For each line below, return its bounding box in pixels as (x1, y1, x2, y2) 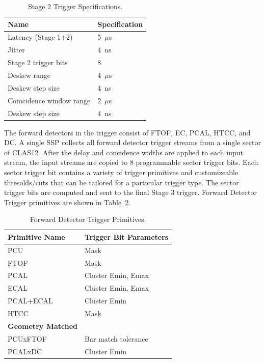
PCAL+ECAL (8, 295, 53, 306)
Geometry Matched (8, 320, 77, 331)
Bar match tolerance (84, 333, 148, 344)
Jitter (8, 44, 25, 55)
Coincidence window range (8, 95, 91, 105)
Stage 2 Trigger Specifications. (28, 1, 123, 11)
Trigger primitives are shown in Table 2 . (4, 197, 131, 207)
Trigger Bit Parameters (84, 231, 169, 242)
